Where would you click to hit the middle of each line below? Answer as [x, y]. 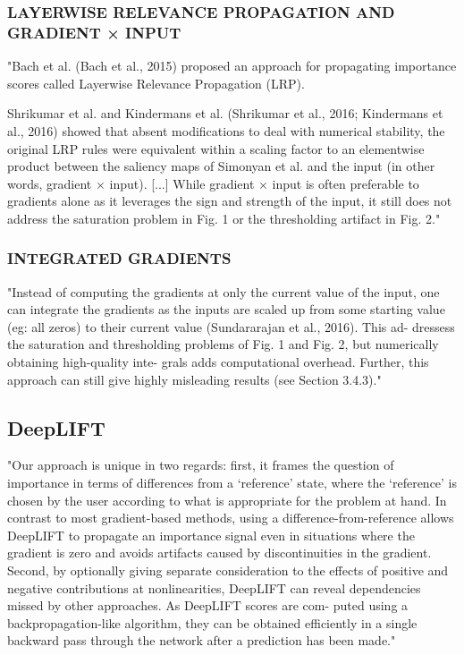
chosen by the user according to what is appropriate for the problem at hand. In [227, 500]
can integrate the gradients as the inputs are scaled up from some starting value [226, 309]
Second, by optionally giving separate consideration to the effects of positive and [228, 570]
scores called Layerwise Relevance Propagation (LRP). [156, 83]
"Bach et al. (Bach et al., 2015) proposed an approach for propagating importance [232, 66]
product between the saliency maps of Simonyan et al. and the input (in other [221, 166]
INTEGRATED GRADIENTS [119, 258]
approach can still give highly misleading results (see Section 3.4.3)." [194, 379]
